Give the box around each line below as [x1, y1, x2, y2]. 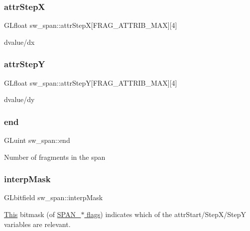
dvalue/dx [4, 36, 35, 47]
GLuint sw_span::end [4, 135, 70, 145]
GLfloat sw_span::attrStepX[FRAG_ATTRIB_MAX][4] [4, 20, 177, 30]
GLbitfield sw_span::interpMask [4, 192, 103, 203]
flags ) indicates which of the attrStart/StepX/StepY [87, 209, 246, 220]
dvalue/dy [4, 94, 35, 105]
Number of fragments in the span [4, 151, 106, 162]
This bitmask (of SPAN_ [4, 209, 81, 220]
